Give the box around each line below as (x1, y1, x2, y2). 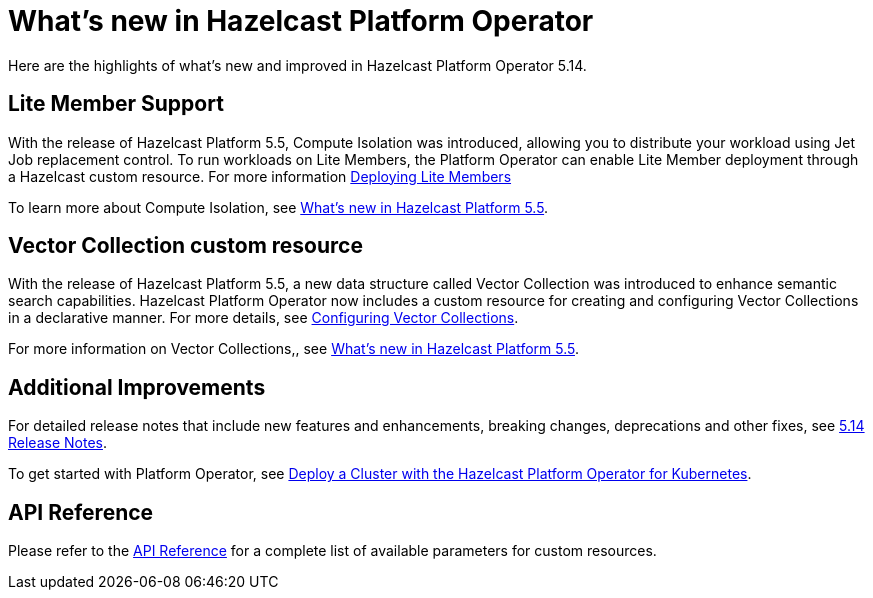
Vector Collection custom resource (8, 233, 363, 259)
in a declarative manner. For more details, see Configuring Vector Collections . (8, 309, 519, 327)
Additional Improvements (8, 374, 266, 400)
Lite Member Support (8, 91, 224, 117)
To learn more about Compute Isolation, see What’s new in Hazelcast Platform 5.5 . (8, 198, 549, 216)
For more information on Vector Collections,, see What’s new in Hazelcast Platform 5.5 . (8, 340, 580, 358)
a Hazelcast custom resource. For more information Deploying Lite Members (8, 167, 512, 185)
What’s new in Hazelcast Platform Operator (8, 4, 594, 38)
